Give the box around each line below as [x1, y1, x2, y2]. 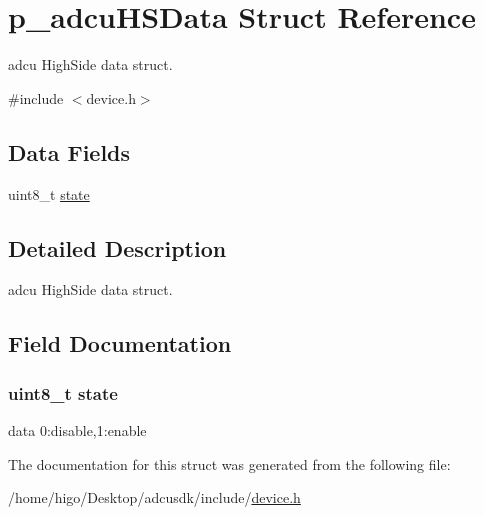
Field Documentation [8, 328, 232, 359]
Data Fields [8, 136, 131, 167]
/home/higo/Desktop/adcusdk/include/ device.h [8, 487, 301, 508]
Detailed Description [8, 232, 227, 263]
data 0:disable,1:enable [8, 419, 147, 440]
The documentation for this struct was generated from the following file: [8, 453, 451, 474]
